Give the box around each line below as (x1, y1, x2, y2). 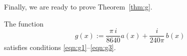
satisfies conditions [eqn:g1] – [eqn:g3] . (4, 42, 116, 52)
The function (4, 18, 43, 28)
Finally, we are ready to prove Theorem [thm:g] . (4, 1, 152, 11)
